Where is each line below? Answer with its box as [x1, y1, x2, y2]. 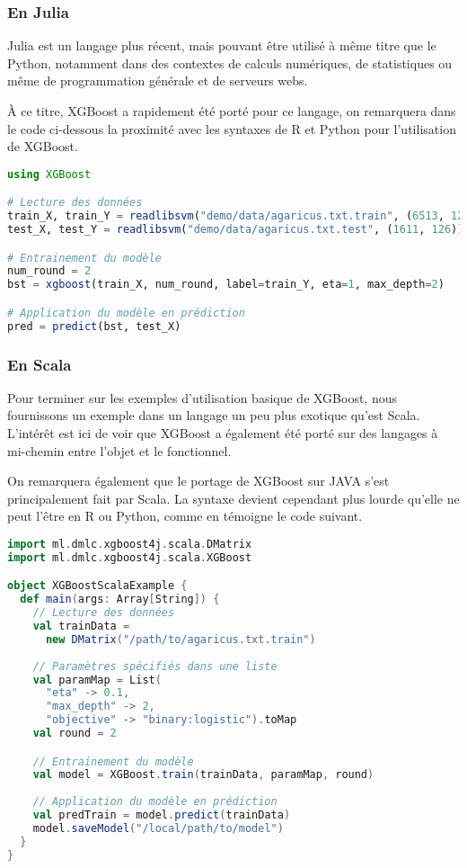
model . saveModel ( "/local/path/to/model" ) [32, 821, 284, 835]
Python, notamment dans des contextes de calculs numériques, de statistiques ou [7, 53, 453, 72]
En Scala [7, 353, 72, 375]
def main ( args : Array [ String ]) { [20, 593, 220, 606]
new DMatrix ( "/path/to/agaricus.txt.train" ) [45, 632, 316, 646]
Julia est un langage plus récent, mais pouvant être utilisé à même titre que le [7, 36, 436, 55]
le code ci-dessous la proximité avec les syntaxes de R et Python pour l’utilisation [7, 119, 456, 138]
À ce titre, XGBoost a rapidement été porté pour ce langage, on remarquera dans [7, 102, 456, 120]
